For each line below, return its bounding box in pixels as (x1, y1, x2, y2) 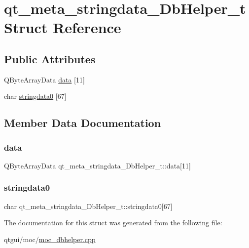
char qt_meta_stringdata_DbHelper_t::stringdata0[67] (4, 201, 173, 211)
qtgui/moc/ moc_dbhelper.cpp (4, 234, 96, 244)
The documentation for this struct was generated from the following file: (4, 217, 222, 228)
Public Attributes (4, 51, 96, 66)
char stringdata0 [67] (4, 91, 67, 101)
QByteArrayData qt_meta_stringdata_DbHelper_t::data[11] (4, 160, 191, 170)
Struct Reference (4, 17, 121, 38)
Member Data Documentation (4, 115, 161, 130)
